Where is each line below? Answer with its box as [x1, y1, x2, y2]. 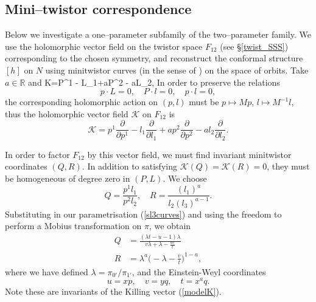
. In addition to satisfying [82, 160, 177, 173]
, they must [267, 160, 310, 173]
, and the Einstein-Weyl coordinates [132, 265, 266, 278]
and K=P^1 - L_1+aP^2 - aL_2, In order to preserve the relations [28, 75, 280, 88]
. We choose [163, 172, 207, 185]
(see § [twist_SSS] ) [220, 39, 289, 52]
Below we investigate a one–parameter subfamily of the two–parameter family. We [5, 28, 311, 41]
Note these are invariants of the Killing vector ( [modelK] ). [5, 285, 222, 298]
